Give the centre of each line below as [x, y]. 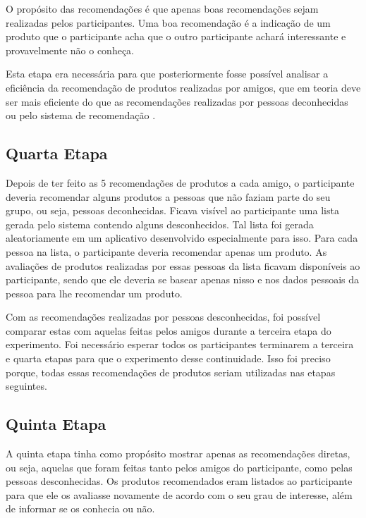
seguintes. [26, 386]
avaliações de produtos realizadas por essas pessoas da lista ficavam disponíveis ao [183, 265]
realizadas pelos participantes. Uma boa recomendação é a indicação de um [168, 22]
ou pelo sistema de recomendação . [81, 115]
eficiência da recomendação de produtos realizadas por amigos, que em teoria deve [183, 87]
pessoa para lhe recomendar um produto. [94, 293]
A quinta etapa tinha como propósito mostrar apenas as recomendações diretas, [178, 454]
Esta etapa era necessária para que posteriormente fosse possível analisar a [167, 74]
